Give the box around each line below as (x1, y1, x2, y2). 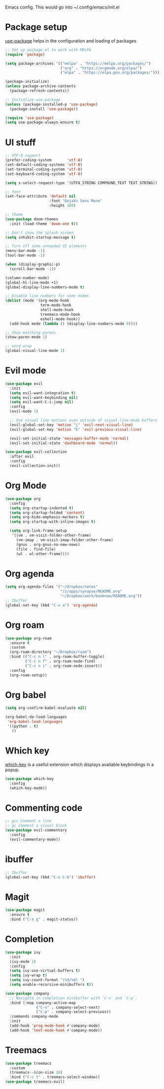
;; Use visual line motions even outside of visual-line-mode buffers (9, 418, 158, 423)
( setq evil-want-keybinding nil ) (9, 395, 78, 400)
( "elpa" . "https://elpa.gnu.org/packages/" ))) (60, 70, 160, 75)
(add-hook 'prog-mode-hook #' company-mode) (9, 1023, 100, 1028)
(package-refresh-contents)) (9, 89, 69, 94)
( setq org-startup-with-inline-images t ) (9, 519, 96, 524)
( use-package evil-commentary (5, 828, 67, 833)
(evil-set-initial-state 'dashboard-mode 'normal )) (9, 441, 118, 445)
